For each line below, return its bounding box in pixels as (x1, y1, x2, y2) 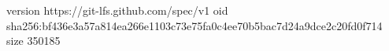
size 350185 (6, 32, 61, 49)
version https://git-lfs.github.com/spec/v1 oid (6, 2, 228, 18)
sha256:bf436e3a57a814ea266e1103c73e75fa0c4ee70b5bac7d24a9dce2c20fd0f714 (6, 17, 383, 33)
